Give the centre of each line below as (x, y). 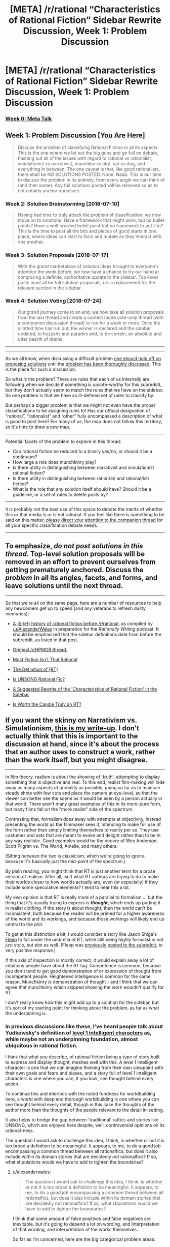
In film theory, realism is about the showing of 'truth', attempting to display (83, 777)
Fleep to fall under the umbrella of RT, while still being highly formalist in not (84, 940)
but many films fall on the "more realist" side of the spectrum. (70, 809)
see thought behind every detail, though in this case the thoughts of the (80, 1104)
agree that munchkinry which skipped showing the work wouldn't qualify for (85, 987)
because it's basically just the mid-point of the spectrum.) (66, 862)
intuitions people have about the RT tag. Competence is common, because (83, 966)
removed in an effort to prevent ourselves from (80, 562)
